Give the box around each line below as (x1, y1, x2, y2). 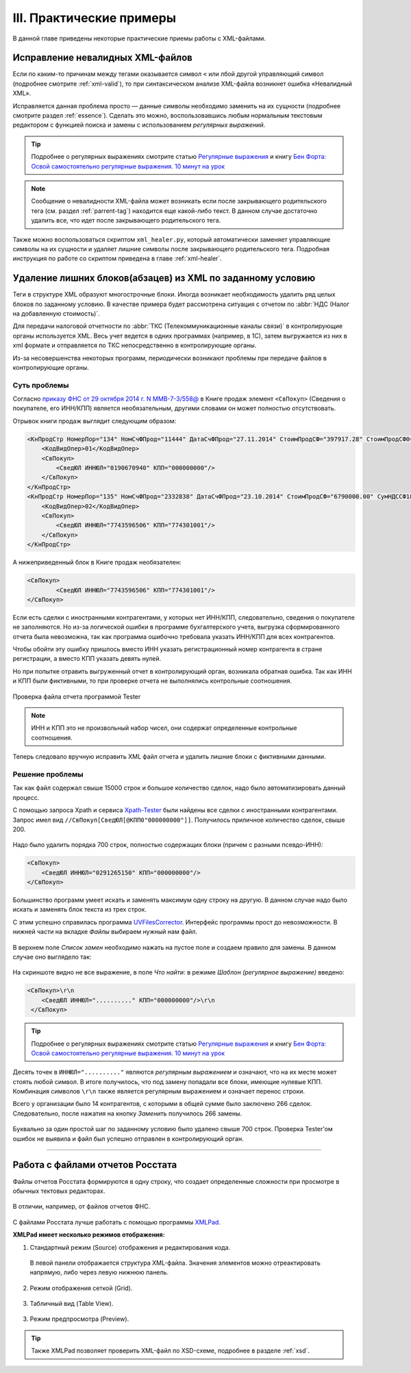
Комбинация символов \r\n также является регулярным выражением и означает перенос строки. (12, 1087, 305, 1096)
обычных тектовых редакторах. (12, 1187, 105, 1195)
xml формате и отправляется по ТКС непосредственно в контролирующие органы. (12, 341, 257, 349)
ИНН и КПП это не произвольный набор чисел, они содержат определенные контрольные (31, 724, 297, 732)
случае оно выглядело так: (12, 953, 92, 961)
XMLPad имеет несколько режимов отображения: (12, 1231, 165, 1239)
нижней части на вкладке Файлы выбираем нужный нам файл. (12, 928, 198, 936)
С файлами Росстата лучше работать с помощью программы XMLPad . (12, 1218, 221, 1226)
